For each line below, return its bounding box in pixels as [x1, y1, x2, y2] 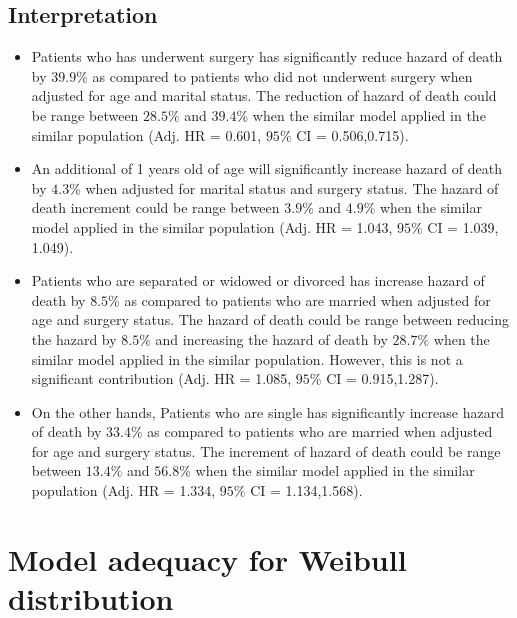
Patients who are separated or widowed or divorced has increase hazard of [31, 270, 485, 291]
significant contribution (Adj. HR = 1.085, [31, 368, 292, 389]
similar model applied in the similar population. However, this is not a [31, 348, 463, 369]
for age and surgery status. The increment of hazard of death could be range [31, 440, 501, 461]
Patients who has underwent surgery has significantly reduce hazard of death [31, 46, 503, 67]
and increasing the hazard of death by [155, 328, 388, 349]
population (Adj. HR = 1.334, [31, 480, 216, 501]
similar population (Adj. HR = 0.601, [31, 124, 262, 145]
